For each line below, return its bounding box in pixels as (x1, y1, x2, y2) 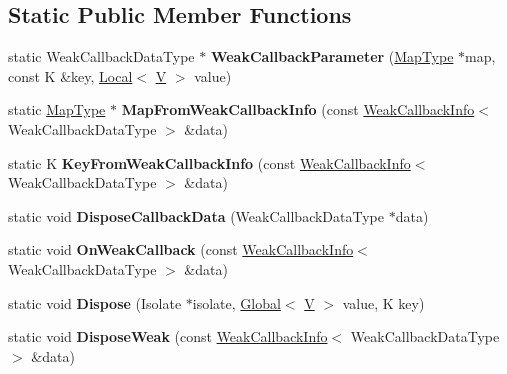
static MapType (8, 99, 106, 120)
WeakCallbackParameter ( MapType (210, 46, 454, 67)
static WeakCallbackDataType (8, 46, 195, 67)
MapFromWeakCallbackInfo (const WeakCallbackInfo (121, 99, 475, 120)
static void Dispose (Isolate (8, 292, 182, 313)
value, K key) (342, 292, 425, 313)
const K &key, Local (8, 65, 133, 86)
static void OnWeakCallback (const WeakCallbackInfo (8, 239, 354, 260)
